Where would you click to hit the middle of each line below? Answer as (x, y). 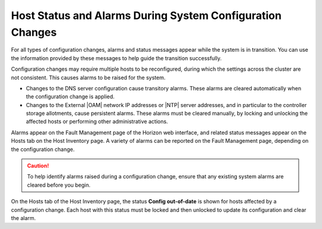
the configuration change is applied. (70, 97)
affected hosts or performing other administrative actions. (97, 121)
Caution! (38, 166)
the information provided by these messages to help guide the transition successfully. (116, 58)
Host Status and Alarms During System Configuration (146, 15)
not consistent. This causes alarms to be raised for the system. (88, 77)
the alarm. (23, 218)
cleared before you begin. (59, 185)
